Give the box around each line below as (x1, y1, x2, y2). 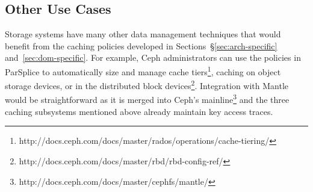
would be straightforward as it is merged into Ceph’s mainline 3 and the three (5, 91, 290, 106)
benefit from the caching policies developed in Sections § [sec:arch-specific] (5, 39, 277, 52)
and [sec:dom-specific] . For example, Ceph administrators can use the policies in (5, 51, 301, 64)
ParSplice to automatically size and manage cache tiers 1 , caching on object (5, 63, 281, 78)
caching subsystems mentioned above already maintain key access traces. (5, 105, 273, 117)
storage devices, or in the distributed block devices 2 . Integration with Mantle (5, 78, 289, 91)
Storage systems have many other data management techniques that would (5, 28, 281, 40)
